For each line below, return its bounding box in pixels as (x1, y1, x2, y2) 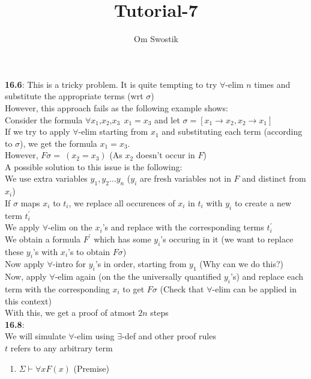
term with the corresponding (5, 283, 110, 295)
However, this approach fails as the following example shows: (5, 101, 228, 114)
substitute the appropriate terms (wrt (5, 90, 143, 102)
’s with (32, 245, 58, 257)
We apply (5, 221, 40, 233)
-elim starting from (78, 125, 148, 138)
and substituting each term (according (162, 125, 303, 138)
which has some (94, 232, 151, 245)
